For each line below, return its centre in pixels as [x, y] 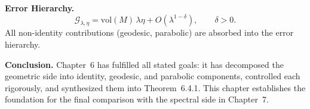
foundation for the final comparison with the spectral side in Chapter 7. [137, 99]
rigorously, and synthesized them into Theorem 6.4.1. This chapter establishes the [155, 87]
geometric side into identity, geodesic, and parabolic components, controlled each [153, 76]
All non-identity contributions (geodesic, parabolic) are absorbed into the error [149, 32]
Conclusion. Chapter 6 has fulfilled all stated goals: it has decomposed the [144, 64]
